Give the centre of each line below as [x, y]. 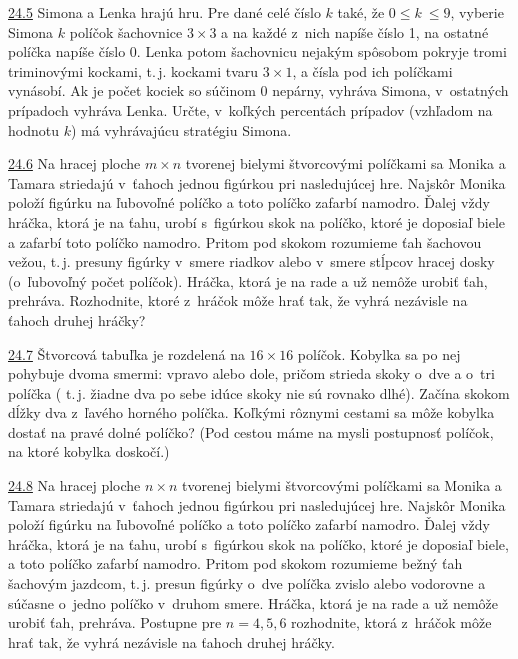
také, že [361, 12]
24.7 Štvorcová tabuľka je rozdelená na [126, 353]
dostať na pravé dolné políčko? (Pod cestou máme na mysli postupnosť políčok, [251, 431]
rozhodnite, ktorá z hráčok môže [391, 622]
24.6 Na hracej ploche [74, 163]
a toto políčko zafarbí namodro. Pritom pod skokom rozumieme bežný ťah [235, 563]
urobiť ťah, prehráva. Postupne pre [115, 622]
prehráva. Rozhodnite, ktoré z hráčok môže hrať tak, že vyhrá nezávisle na [238, 300]
